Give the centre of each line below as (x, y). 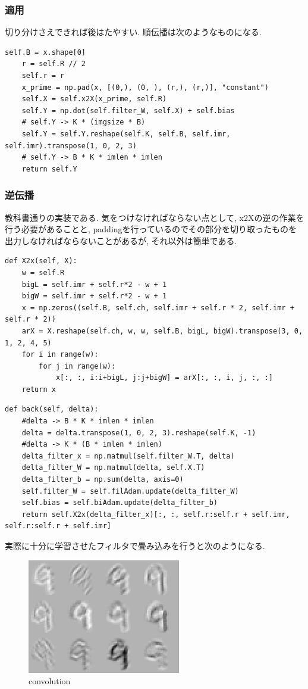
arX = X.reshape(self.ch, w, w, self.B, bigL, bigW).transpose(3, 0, (162, 331)
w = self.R (43, 272)
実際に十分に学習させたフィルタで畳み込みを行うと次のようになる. (135, 545)
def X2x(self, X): (41, 261)
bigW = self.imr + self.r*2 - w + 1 (94, 296)
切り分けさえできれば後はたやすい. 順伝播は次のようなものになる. (133, 32)
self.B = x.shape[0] (45, 52)
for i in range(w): (60, 355)
